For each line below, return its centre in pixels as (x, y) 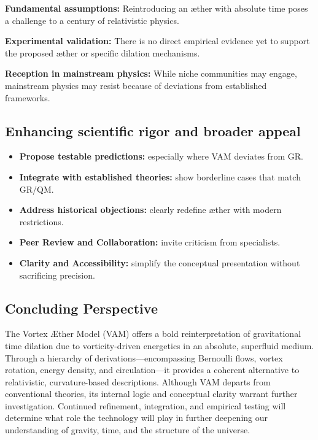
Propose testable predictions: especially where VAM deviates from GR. (161, 156)
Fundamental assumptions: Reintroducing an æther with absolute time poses (157, 8)
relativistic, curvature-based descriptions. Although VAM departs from (138, 381)
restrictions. (41, 221)
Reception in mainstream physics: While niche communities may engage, (151, 73)
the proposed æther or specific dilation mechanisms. (103, 52)
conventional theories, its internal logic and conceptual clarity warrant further (151, 394)
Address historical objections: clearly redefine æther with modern (150, 210)
